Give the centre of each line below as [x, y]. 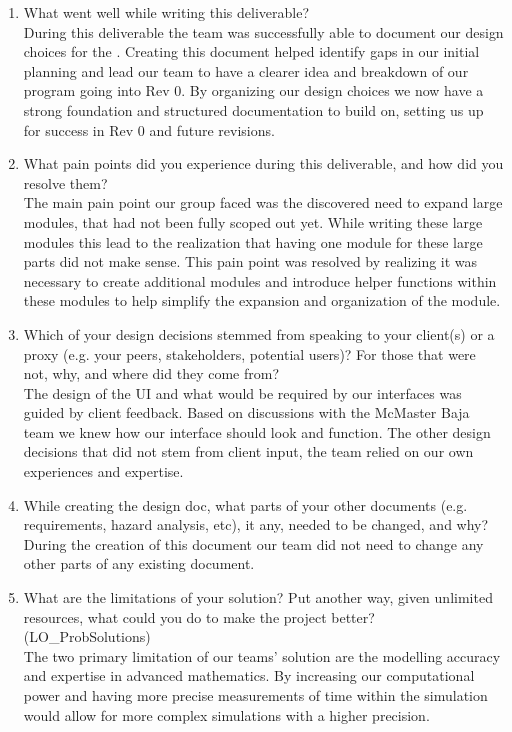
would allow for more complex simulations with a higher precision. [226, 714]
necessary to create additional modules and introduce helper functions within [260, 280]
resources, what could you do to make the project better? [199, 616]
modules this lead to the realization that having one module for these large [253, 241]
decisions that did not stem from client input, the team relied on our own [248, 451]
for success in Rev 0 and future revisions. [149, 129]
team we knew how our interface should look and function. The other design [257, 431]
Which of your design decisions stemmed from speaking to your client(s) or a [259, 333]
